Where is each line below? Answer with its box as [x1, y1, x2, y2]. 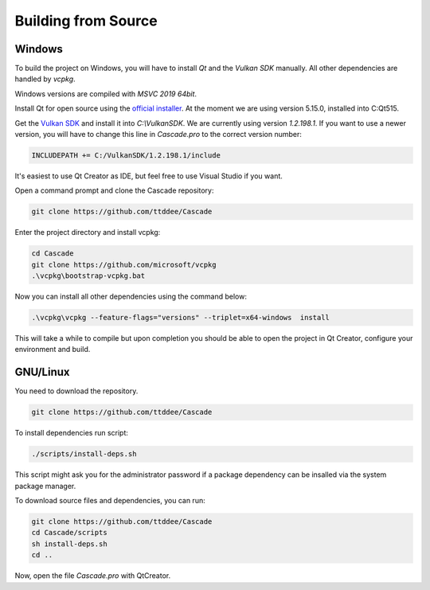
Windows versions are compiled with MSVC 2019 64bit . [14, 88, 197, 99]
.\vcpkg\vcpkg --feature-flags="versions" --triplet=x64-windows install [31, 313, 330, 322]
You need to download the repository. [14, 386, 139, 396]
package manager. [14, 481, 76, 490]
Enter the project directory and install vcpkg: [14, 228, 161, 237]
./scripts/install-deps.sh [31, 450, 137, 459]
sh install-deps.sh [31, 539, 107, 549]
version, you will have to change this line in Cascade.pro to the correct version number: [14, 130, 303, 139]
